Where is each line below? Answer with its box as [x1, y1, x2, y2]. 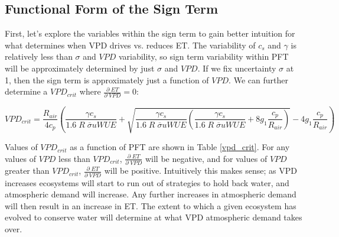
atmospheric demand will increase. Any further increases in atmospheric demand [5, 188, 296, 200]
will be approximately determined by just [5, 61, 155, 74]
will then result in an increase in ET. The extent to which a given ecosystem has [5, 199, 296, 212]
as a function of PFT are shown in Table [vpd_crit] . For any [70, 141, 290, 153]
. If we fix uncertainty [197, 61, 276, 74]
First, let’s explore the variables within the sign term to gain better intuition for [5, 27, 295, 40]
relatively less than [5, 50, 73, 63]
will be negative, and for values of [145, 152, 268, 164]
